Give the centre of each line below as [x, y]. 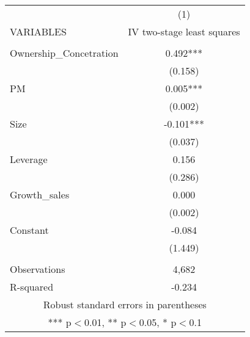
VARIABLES [38, 31]
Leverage [29, 159]
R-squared [32, 287]
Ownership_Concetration [64, 53]
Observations [38, 269]
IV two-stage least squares [184, 31]
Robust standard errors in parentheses [125, 304]
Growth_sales [40, 194]
